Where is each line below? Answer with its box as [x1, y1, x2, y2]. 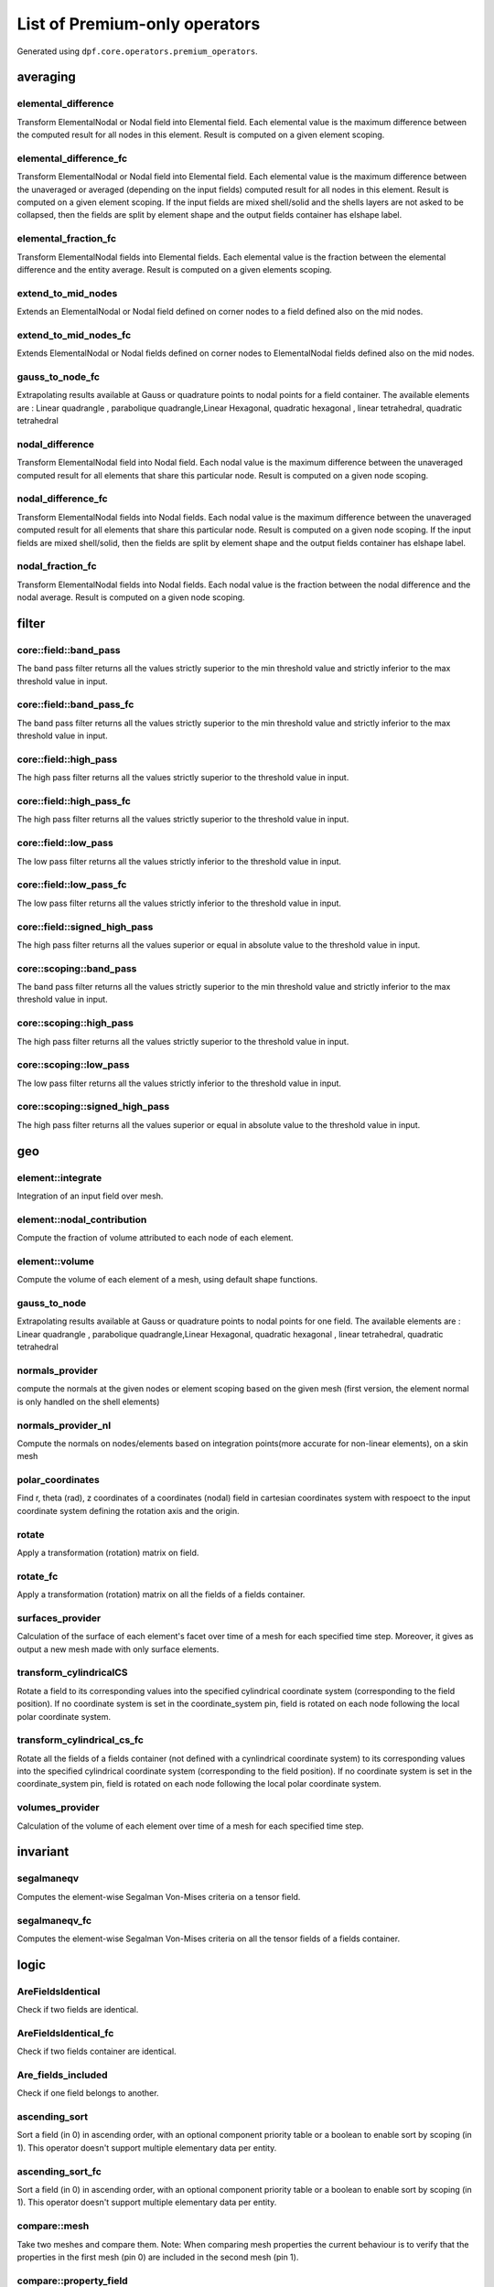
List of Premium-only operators [16, 14, 261, 34]
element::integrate [16, 1171, 102, 1184]
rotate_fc [16, 1570, 59, 1583]
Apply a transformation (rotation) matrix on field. [16, 1547, 199, 1558]
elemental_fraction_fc [16, 232, 117, 245]
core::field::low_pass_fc [16, 878, 127, 891]
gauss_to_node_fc [16, 370, 101, 383]
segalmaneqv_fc [16, 1914, 91, 1927]
